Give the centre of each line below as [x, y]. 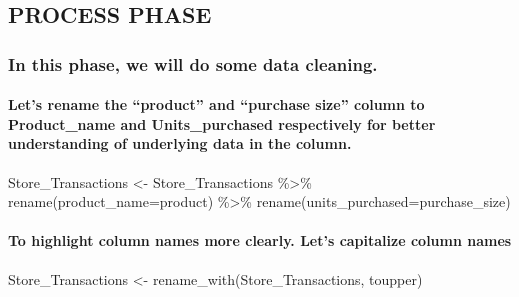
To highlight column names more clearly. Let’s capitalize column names [260, 240]
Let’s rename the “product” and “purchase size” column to [216, 104]
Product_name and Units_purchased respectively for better [222, 123]
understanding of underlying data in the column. [180, 143]
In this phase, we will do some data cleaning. [193, 63]
